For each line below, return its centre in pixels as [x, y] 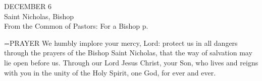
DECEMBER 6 [28, 6]
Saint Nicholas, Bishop [39, 16]
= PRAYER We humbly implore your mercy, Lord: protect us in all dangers [121, 43]
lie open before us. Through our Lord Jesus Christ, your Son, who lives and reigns [131, 62]
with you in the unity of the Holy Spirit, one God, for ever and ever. [110, 72]
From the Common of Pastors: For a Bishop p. [76, 26]
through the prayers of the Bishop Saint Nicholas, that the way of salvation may [128, 53]
